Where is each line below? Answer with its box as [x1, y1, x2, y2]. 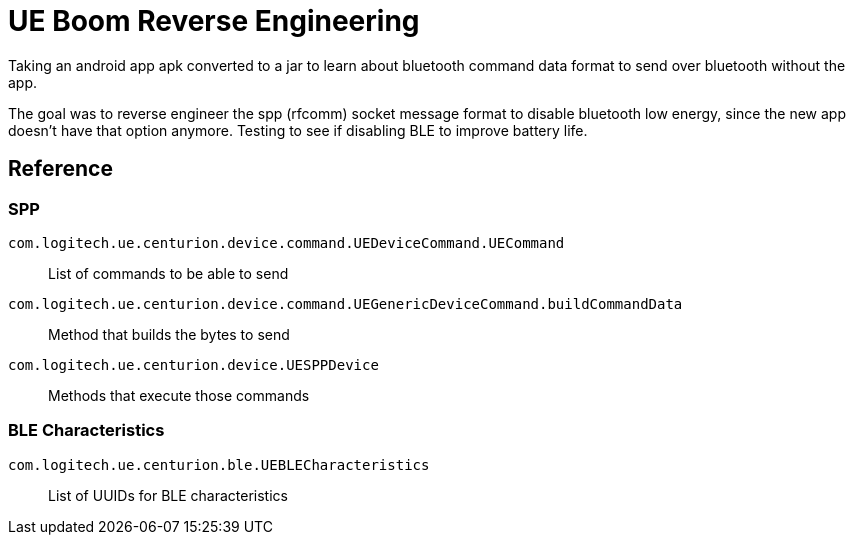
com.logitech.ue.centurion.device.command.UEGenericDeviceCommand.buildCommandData [8, 295, 683, 312]
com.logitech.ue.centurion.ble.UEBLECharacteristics [8, 456, 430, 473]
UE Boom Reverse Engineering [8, 4, 420, 38]
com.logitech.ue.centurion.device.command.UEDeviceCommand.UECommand [8, 234, 565, 251]
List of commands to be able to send [48, 264, 289, 282]
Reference [8, 156, 113, 182]
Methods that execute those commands [48, 386, 310, 404]
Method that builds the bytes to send [48, 325, 290, 343]
